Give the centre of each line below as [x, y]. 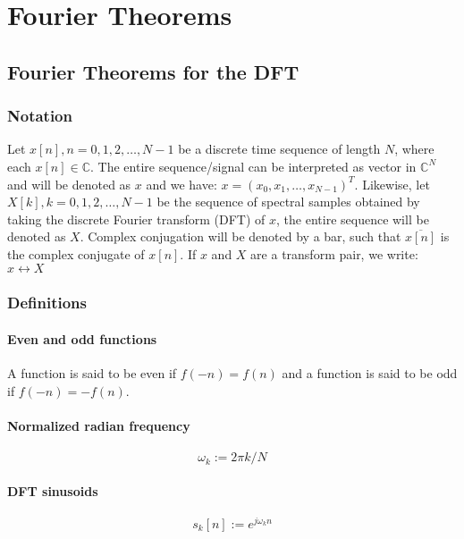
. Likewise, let [392, 184]
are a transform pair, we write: [334, 253]
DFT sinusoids [53, 490]
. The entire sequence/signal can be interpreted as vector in [253, 166]
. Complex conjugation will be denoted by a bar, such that [240, 236]
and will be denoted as [69, 184]
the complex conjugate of [76, 253]
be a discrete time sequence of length [279, 149]
